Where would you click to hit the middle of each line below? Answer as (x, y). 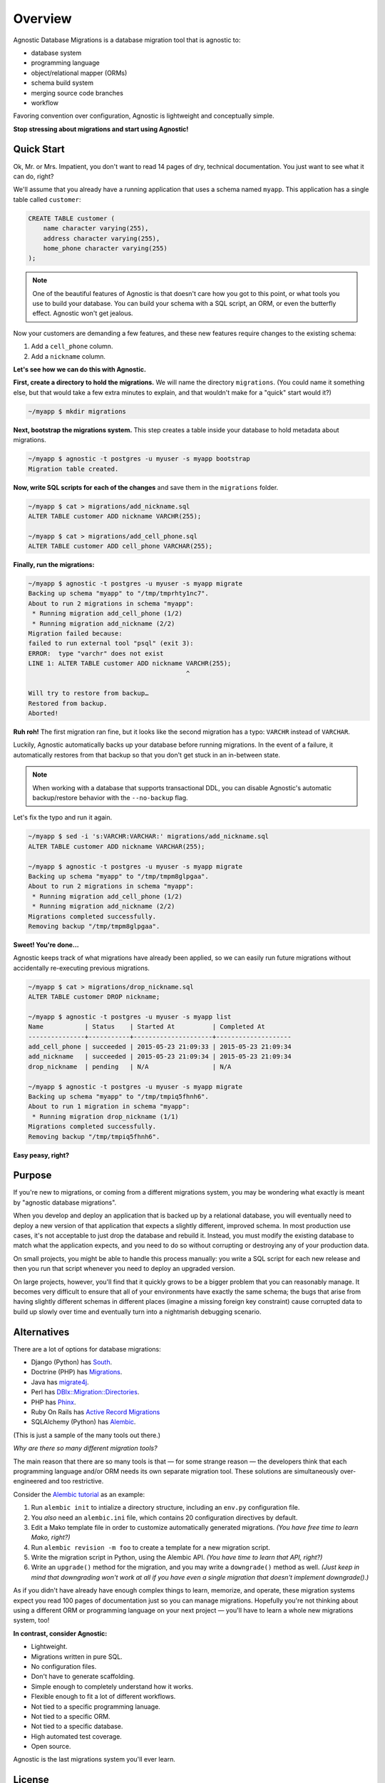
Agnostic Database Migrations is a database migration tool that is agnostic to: (127, 40)
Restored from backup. (68, 703)
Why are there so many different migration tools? (85, 1449)
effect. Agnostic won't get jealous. (83, 313)
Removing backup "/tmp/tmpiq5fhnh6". (94, 1136)
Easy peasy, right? (41, 1155)
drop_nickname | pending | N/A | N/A (130, 1067)
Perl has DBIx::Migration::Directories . (85, 1392)
